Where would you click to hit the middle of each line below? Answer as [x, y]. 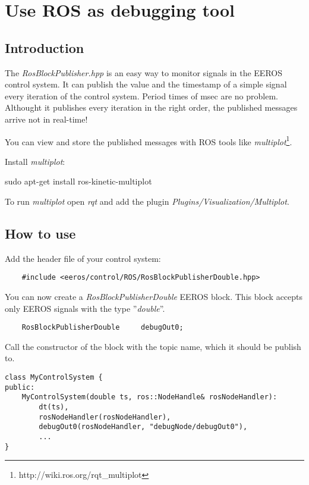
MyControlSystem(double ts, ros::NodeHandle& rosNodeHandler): [149, 397]
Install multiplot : [35, 161]
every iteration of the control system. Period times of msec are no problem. [141, 96]
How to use [40, 233]
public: [20, 387]
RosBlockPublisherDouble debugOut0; [103, 328]
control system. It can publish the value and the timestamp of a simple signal [146, 84]
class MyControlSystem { [54, 378]
